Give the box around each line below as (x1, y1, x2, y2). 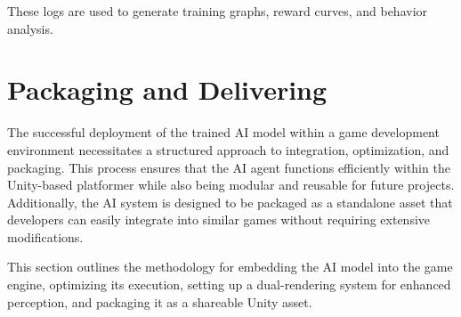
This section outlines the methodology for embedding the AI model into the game (7, 257, 453, 276)
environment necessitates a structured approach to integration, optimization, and (7, 140, 449, 158)
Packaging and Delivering (7, 71, 328, 108)
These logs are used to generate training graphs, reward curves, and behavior (7, 2, 428, 20)
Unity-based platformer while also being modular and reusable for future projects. (7, 175, 455, 194)
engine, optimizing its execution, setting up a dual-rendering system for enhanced (7, 275, 451, 294)
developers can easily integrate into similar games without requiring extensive (7, 210, 431, 229)
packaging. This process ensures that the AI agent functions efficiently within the (7, 158, 450, 176)
